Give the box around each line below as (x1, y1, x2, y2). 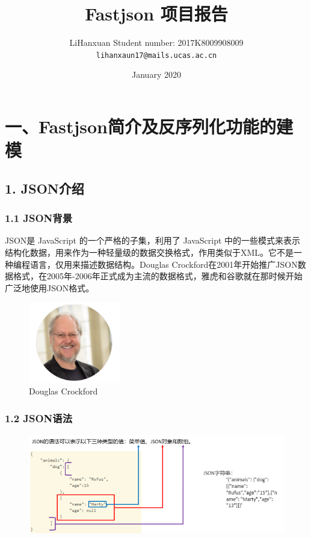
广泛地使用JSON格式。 (5, 281, 94, 294)
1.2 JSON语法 (5, 410, 73, 425)
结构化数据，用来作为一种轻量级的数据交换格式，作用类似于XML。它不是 (5, 245, 294, 258)
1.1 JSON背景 (5, 210, 73, 226)
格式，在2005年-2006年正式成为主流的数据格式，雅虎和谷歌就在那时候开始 (13, 270, 303, 282)
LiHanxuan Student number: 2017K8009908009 (69, 36, 244, 49)
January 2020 (132, 68, 181, 81)
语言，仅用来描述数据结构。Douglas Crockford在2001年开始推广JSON (29, 258, 298, 270)
